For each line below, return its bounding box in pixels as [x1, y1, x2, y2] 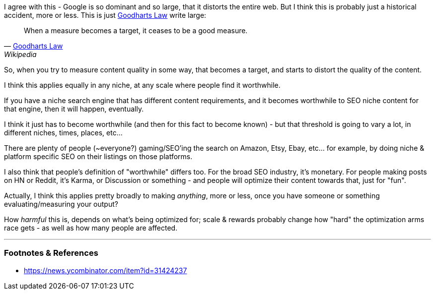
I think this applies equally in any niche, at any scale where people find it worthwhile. [4, 81, 281, 89]
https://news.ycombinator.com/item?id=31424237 [24, 266, 187, 275]
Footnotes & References [4, 248, 98, 258]
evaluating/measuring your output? [4, 200, 118, 208]
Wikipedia [4, 50, 37, 59]
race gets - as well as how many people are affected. [4, 224, 178, 232]
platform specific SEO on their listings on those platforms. [4, 152, 193, 161]
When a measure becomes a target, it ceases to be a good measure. [24, 26, 248, 35]
